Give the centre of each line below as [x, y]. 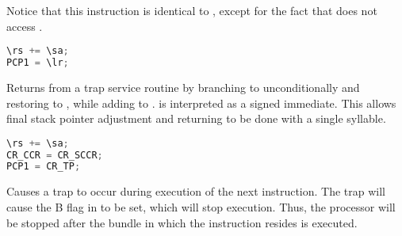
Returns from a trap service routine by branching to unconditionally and [183, 87]
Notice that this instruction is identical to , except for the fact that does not [192, 10]
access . [25, 26]
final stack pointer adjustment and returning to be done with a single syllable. [196, 118]
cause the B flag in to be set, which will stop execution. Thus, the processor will [201, 206]
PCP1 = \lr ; [38, 63]
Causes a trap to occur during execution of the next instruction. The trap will [196, 191]
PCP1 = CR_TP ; [44, 167]
